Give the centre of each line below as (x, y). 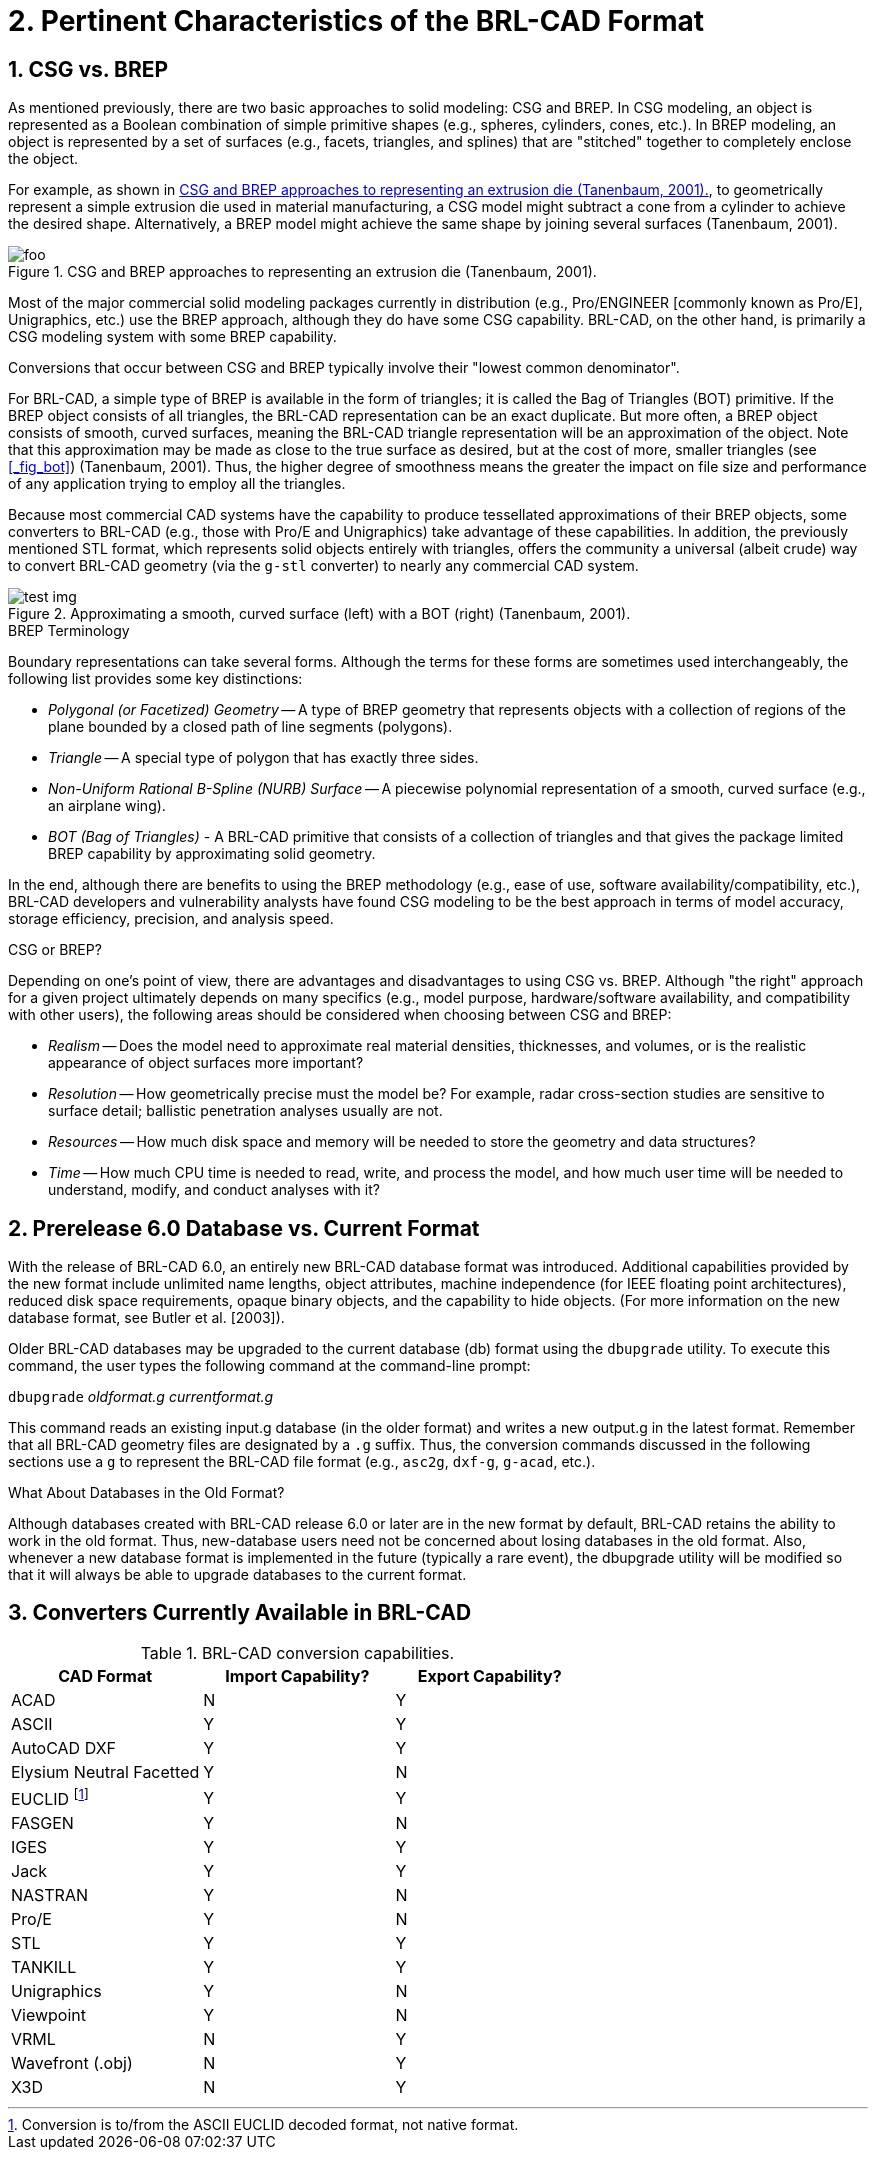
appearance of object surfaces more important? (206, 1063)
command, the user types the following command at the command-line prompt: (269, 1366)
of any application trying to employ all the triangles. (177, 484)
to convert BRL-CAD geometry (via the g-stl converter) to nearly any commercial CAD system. (323, 566)
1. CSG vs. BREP (88, 69)
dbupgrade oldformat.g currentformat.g (141, 1397)
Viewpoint (48, 2015)
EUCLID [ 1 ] (50, 1797)
